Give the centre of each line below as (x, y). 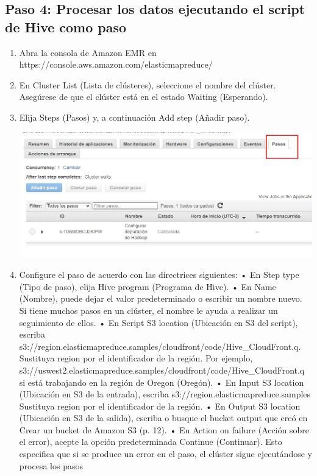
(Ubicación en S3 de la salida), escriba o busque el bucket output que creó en (163, 418)
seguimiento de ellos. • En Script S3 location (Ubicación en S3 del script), (158, 322)
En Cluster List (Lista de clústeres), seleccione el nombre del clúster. (148, 84)
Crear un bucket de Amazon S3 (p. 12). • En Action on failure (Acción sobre (164, 429)
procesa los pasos (51, 465)
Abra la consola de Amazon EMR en (88, 52)
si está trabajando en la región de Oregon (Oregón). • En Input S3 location (162, 382)
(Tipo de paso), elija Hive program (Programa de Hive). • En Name (148, 286)
